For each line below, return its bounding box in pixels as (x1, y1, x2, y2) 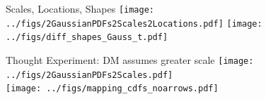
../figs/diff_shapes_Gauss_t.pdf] (6, 32, 168, 43)
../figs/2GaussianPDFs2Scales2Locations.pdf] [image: (6, 18, 262, 29)
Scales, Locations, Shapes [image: (6, 1, 155, 15)
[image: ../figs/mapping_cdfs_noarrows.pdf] (6, 84, 219, 94)
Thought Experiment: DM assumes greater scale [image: (6, 52, 254, 67)
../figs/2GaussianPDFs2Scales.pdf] (6, 70, 173, 80)
